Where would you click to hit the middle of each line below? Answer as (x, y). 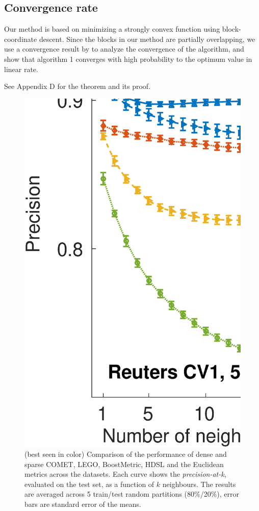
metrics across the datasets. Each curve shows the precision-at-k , (125, 474)
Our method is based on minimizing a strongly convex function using (112, 29)
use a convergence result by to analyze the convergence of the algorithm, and (124, 49)
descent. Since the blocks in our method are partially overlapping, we (147, 39)
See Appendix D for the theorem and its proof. (77, 86)
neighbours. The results (199, 484)
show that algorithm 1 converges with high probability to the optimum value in (128, 59)
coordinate (21, 39)
